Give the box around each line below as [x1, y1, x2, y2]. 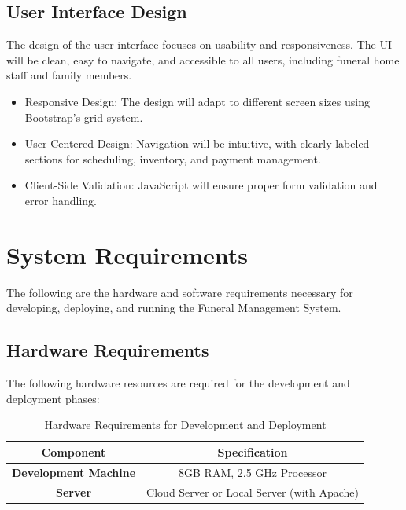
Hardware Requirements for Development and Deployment [44, 416, 327, 433]
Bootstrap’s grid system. [24, 108, 143, 125]
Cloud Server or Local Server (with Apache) [146, 483, 359, 500]
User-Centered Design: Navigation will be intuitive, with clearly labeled [24, 135, 370, 152]
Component [41, 443, 106, 460]
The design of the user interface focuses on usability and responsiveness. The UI [6, 36, 392, 53]
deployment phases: [6, 390, 100, 406]
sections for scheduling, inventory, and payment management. [24, 150, 321, 167]
